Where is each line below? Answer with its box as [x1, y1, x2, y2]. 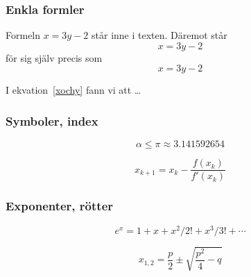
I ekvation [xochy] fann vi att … [6, 83, 141, 97]
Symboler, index [6, 112, 98, 129]
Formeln [6, 28, 41, 42]
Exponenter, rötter [6, 197, 114, 215]
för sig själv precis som [6, 50, 103, 65]
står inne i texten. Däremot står [92, 28, 227, 42]
